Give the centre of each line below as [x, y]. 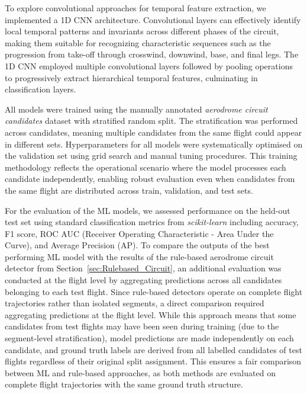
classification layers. [41, 89]
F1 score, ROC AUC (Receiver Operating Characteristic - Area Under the [139, 233]
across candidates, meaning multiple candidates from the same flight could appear [153, 132]
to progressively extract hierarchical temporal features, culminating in [131, 77]
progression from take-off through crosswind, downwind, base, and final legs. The [152, 54]
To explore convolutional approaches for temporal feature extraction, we [135, 8]
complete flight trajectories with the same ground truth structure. [124, 384]
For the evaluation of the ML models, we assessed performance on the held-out [148, 210]
